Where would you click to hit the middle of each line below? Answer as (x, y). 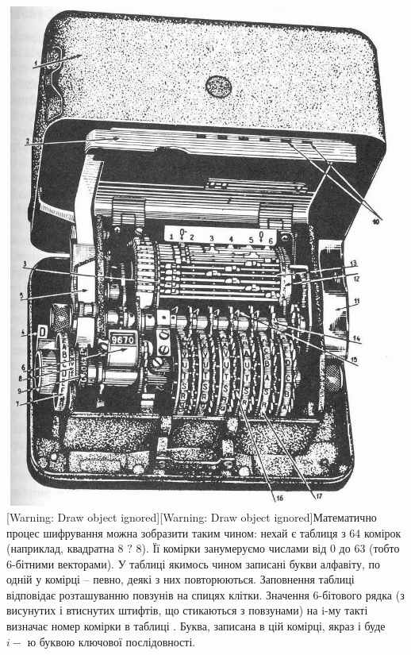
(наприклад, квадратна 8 (65, 548)
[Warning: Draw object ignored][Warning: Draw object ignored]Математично (192, 516)
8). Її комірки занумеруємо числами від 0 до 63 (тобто (268, 548)
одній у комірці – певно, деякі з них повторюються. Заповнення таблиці (181, 579)
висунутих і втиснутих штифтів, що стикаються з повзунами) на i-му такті (187, 610)
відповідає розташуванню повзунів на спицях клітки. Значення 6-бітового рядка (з (205, 594)
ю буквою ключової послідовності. (111, 641)
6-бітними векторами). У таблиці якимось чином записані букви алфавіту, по (193, 563)
